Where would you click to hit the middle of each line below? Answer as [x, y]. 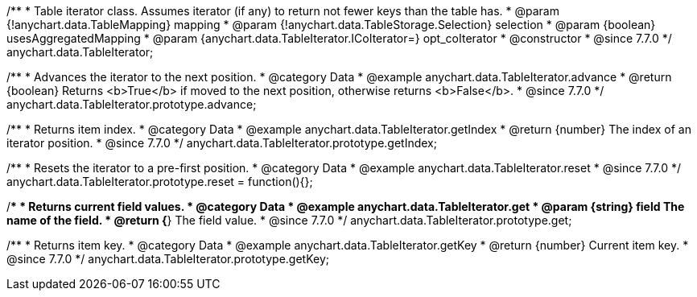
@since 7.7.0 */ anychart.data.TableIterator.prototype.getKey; [168, 259]
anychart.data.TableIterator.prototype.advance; [132, 104]
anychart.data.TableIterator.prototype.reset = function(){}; [160, 181]
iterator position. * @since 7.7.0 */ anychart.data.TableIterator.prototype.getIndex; [222, 143]
